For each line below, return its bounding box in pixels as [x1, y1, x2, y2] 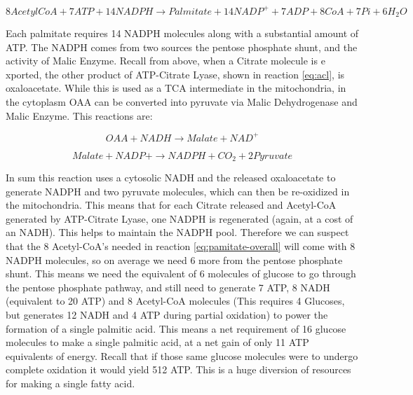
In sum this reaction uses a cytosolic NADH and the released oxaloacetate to [6, 170, 336, 185]
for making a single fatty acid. [6, 375, 135, 390]
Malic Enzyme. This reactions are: [6, 108, 153, 123]
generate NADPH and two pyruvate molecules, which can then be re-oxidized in [6, 183, 350, 198]
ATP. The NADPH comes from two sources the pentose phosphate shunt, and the [6, 39, 358, 54]
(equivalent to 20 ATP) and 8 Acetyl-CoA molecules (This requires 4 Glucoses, [6, 293, 345, 308]
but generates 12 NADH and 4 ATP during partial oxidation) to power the [6, 307, 328, 321]
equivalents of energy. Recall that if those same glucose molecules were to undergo [6, 348, 358, 363]
